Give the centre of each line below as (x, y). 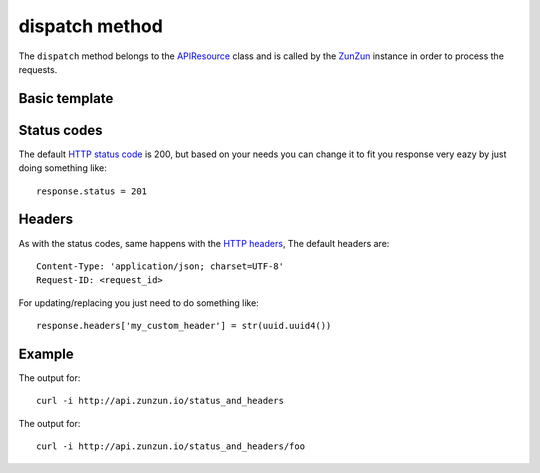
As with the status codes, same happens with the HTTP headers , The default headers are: (204, 243)
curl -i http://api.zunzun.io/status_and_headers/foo (170, 446)
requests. (38, 69)
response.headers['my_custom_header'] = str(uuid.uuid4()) (184, 326)
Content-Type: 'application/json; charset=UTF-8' (160, 266)
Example (46, 353)
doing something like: (62, 168)
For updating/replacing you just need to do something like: (138, 302)
